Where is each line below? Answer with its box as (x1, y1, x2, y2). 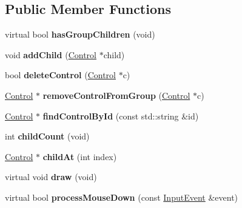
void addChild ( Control (5, 48, 96, 61)
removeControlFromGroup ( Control (42, 89, 190, 101)
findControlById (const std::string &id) (42, 109, 199, 122)
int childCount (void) (5, 130, 90, 143)
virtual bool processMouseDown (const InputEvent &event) (5, 190, 238, 203)
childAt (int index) (42, 150, 117, 163)
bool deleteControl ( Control (5, 69, 116, 81)
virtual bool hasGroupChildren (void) (5, 28, 155, 41)
